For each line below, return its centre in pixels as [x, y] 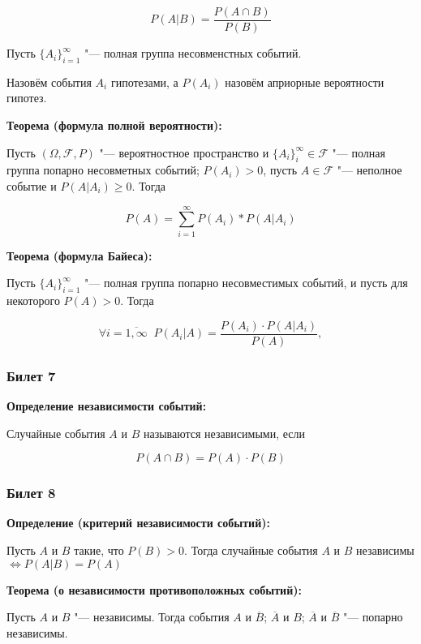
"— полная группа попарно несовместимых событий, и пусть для [246, 283]
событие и [32, 186]
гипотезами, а [144, 82]
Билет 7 [31, 375]
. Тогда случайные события [251, 550]
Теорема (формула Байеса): [79, 255]
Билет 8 [31, 493]
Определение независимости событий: [107, 406]
